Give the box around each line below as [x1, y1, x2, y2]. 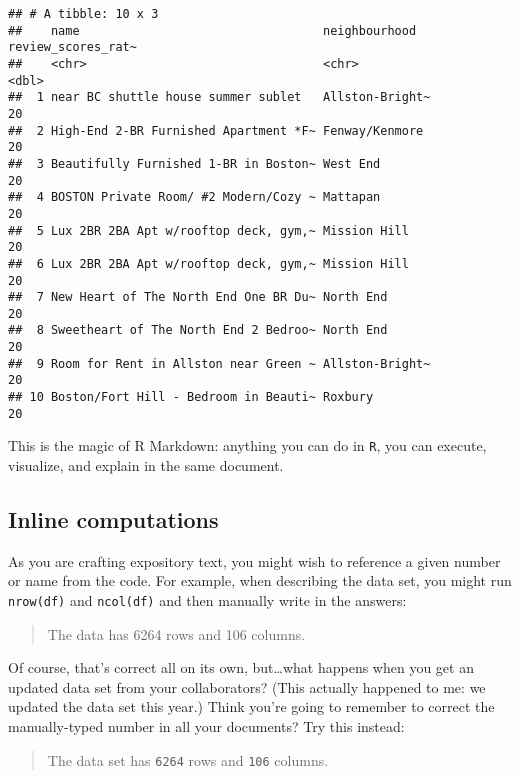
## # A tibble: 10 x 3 [8, 7, 159, 21]
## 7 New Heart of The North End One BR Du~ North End [8, 290, 388, 305]
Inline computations [8, 504, 219, 535]
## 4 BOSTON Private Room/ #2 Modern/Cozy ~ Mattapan [8, 190, 381, 205]
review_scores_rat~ [8, 40, 137, 55]
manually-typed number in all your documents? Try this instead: [8, 716, 405, 737]
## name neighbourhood [8, 23, 417, 38]
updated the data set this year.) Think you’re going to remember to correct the [8, 696, 495, 717]
